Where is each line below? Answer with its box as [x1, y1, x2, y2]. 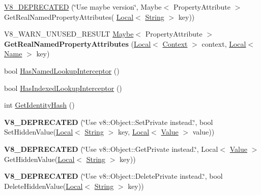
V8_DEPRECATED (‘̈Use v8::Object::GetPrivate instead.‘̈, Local [4, 143, 218, 154]
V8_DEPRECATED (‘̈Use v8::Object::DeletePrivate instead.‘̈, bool [4, 171, 223, 181]
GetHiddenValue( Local [4, 153, 75, 164]
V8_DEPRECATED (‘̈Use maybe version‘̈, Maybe [4, 2, 162, 12]
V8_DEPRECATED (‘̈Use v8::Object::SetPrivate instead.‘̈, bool [4, 116, 213, 127]
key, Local [118, 126, 150, 137]
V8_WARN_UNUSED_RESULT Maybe [4, 28, 134, 39]
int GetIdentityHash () [4, 100, 75, 110]
